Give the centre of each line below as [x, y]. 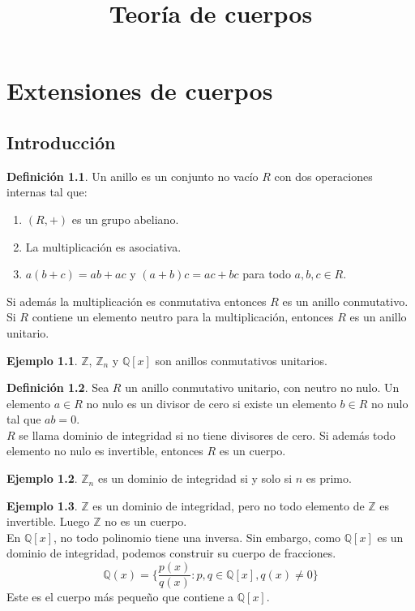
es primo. [329, 478]
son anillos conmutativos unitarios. [241, 360]
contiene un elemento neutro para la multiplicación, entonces [183, 317]
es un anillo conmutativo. [345, 301]
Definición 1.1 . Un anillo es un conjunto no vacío [133, 176]
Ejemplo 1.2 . [42, 478]
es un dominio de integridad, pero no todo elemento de [229, 505]
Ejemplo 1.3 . [42, 505]
